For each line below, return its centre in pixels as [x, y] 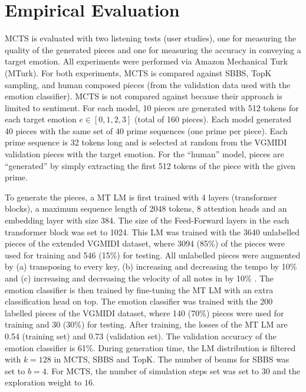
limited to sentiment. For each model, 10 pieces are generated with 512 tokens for [152, 107]
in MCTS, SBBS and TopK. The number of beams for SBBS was [172, 359]
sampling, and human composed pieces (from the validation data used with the [148, 84]
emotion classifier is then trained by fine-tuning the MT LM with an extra [139, 289]
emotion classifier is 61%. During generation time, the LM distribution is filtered [150, 347]
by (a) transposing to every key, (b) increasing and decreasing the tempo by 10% [151, 266]
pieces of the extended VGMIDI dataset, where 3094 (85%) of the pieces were [145, 243]
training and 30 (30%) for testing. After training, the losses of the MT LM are [146, 324]
